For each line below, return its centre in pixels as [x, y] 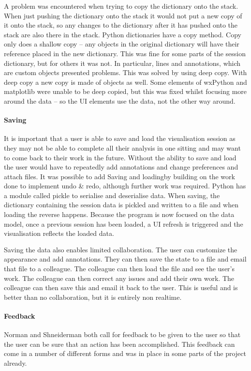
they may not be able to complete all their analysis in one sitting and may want [122, 147]
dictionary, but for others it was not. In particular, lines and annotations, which [122, 63]
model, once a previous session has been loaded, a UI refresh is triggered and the [124, 224]
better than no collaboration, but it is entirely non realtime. [93, 297]
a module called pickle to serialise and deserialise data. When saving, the [112, 195]
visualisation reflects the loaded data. [59, 233]
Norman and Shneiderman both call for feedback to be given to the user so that [122, 334]
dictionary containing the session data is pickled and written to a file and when [121, 205]
